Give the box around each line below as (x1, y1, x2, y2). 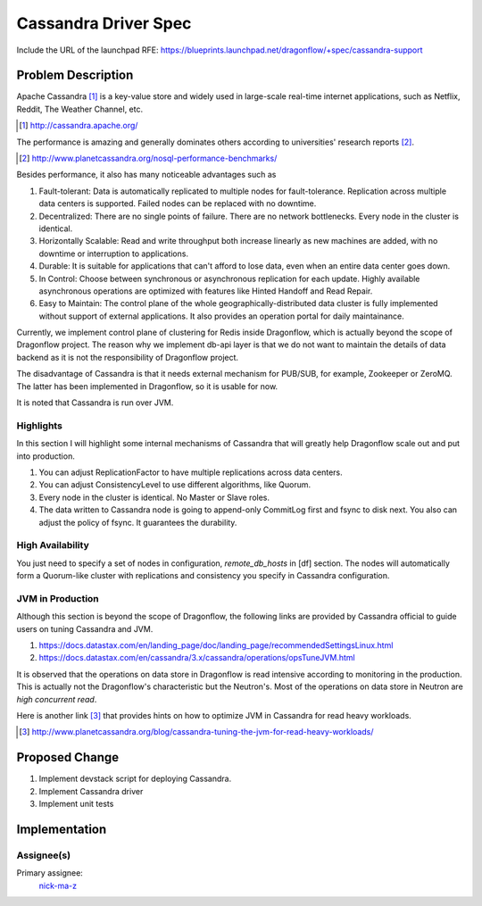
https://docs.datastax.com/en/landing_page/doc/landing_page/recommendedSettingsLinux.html (38, 639, 394, 651)
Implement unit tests (38, 799, 114, 810)
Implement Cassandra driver (38, 785, 144, 796)
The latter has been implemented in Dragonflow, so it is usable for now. (16, 380, 278, 392)
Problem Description (16, 68, 134, 83)
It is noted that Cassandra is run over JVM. (16, 397, 174, 408)
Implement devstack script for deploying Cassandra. (38, 773, 232, 785)
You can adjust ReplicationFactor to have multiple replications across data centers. (38, 467, 343, 478)
